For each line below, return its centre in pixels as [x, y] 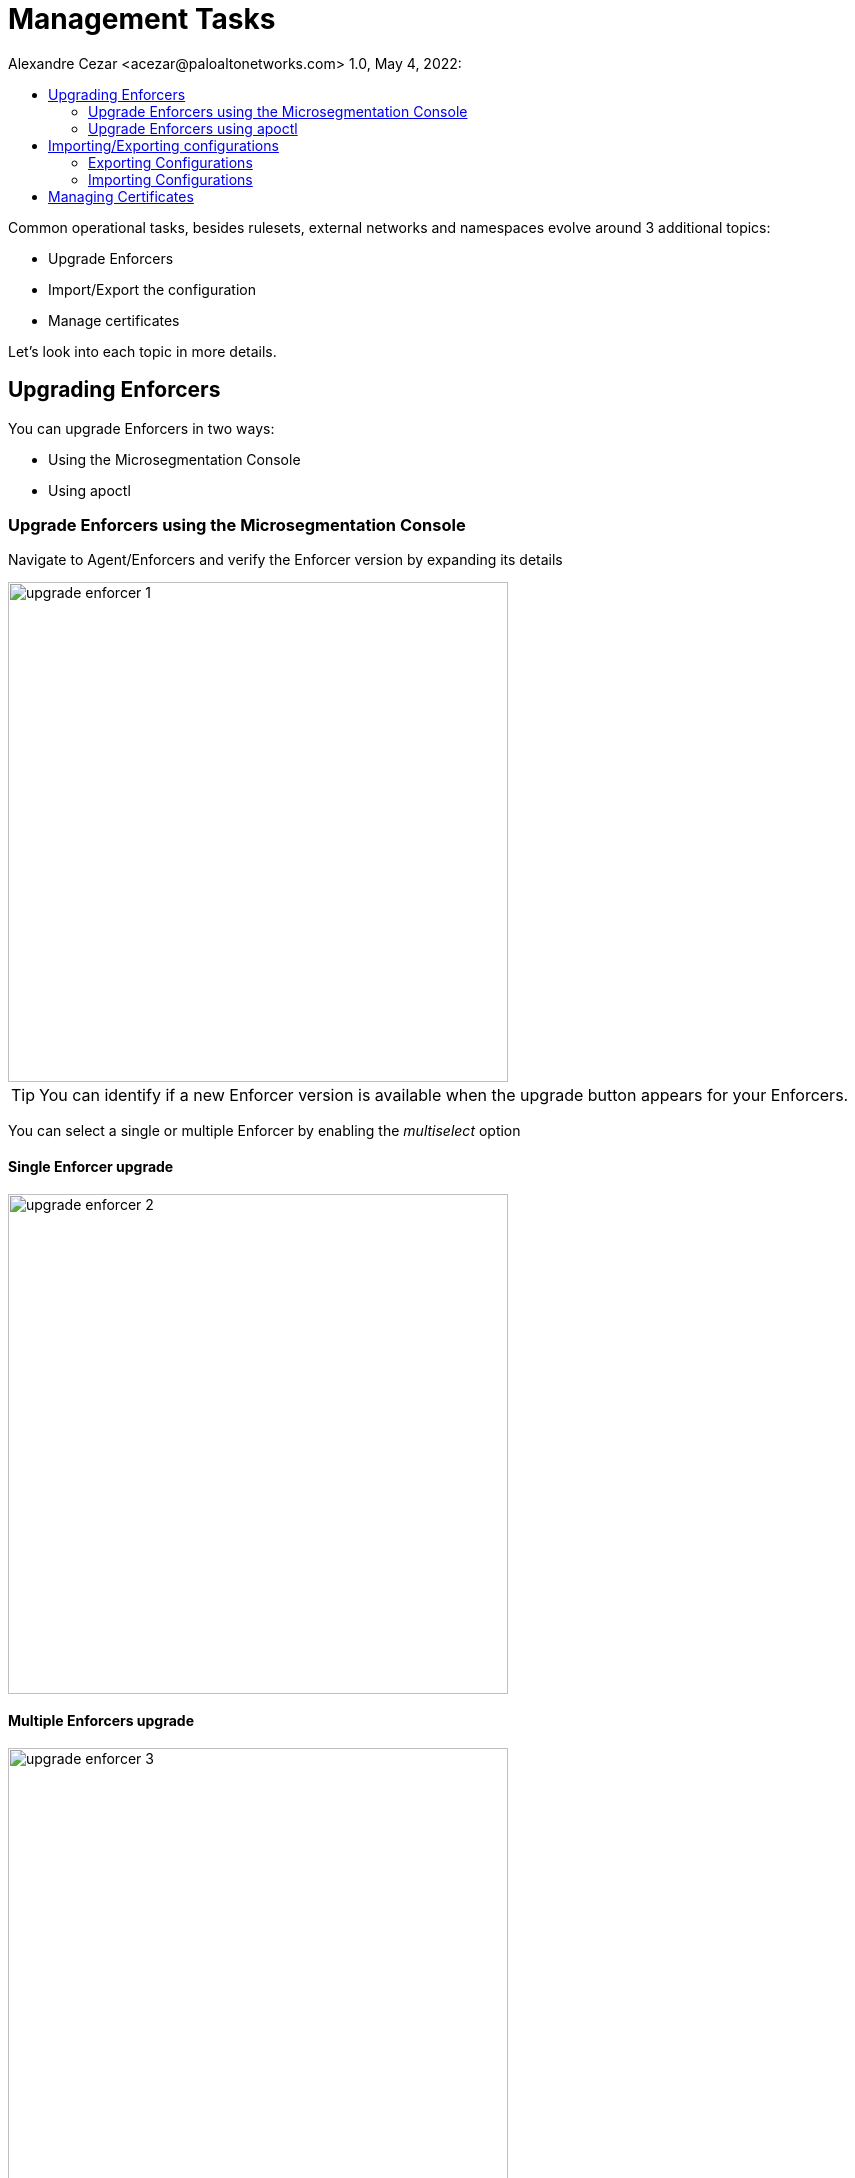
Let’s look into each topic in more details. [142, 351]
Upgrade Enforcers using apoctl [193, 128]
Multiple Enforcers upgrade [101, 1721]
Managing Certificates [121, 196]
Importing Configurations [170, 179]
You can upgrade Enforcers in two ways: [141, 428]
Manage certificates [114, 320]
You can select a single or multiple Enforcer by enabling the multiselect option [264, 1131]
